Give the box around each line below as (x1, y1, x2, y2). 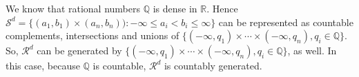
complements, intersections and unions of (6, 28, 179, 43)
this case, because (6, 58, 80, 73)
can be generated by (37, 43, 122, 58)
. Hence (206, 1, 238, 15)
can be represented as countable (218, 14, 353, 29)
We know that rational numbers (6, 1, 141, 15)
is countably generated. (164, 58, 262, 73)
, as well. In (287, 43, 337, 58)
